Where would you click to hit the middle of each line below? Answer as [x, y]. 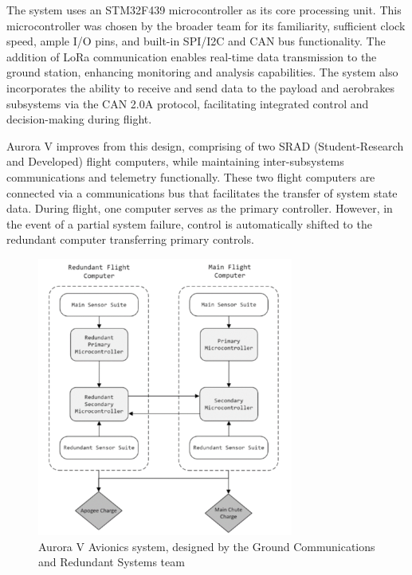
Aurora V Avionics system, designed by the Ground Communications [207, 546]
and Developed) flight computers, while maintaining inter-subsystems [175, 161]
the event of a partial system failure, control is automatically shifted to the [189, 223]
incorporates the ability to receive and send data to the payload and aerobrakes [200, 87]
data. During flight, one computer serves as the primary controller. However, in [200, 208]
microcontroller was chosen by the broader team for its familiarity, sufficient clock [206, 25]
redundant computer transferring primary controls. [130, 239]
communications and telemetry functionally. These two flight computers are [191, 176]
